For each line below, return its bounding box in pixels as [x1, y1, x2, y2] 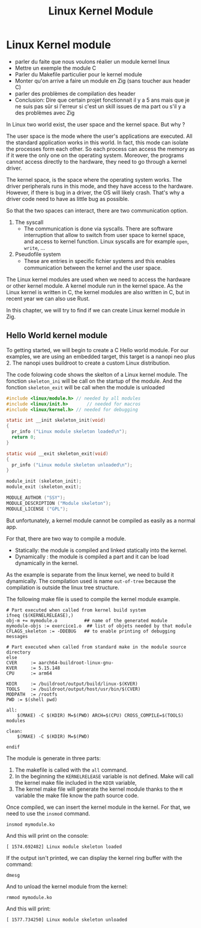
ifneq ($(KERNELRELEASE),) [6, 612, 74, 618]
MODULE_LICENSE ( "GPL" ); [6, 506, 68, 512]
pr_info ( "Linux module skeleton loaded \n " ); [11, 428, 128, 435]
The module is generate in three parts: [6, 754, 101, 762]
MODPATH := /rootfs [6, 691, 58, 698]
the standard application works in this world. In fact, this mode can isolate [6, 138, 189, 146]
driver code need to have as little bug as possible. [6, 195, 130, 202]
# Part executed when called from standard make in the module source [6, 644, 187, 650]
